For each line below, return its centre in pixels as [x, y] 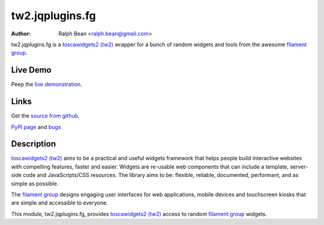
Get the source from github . [45, 116]
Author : [21, 34]
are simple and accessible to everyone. [59, 203]
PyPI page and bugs [36, 127]
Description [34, 144]
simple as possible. [35, 184]
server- [299, 166]
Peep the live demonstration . [46, 85]
